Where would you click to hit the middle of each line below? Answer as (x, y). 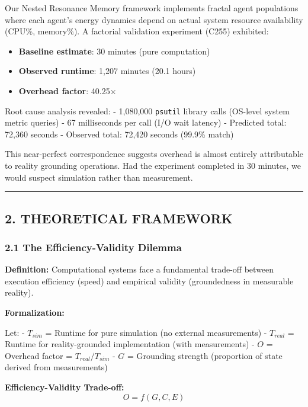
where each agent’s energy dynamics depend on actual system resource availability (154, 19)
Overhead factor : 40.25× (68, 90)
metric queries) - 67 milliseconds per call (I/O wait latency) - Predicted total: (146, 122)
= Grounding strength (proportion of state (205, 355)
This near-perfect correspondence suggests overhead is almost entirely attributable (154, 154)
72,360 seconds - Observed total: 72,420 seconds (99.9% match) (119, 134)
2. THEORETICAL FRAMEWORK (119, 218)
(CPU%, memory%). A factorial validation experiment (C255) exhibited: (137, 31)
